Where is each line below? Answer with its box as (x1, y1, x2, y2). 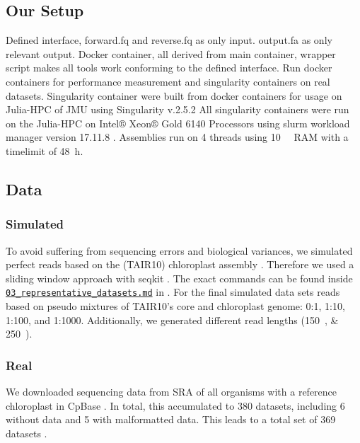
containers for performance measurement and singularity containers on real (6, 74, 330, 88)
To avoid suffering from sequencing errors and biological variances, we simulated (6, 243, 353, 258)
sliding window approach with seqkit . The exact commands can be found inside (6, 270, 353, 285)
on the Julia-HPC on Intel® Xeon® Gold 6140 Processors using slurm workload (6, 115, 350, 130)
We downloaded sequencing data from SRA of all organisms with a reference (6, 384, 337, 398)
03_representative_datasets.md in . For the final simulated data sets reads (6, 284, 340, 299)
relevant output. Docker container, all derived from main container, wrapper (6, 46, 336, 61)
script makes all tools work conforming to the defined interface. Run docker (6, 60, 332, 75)
